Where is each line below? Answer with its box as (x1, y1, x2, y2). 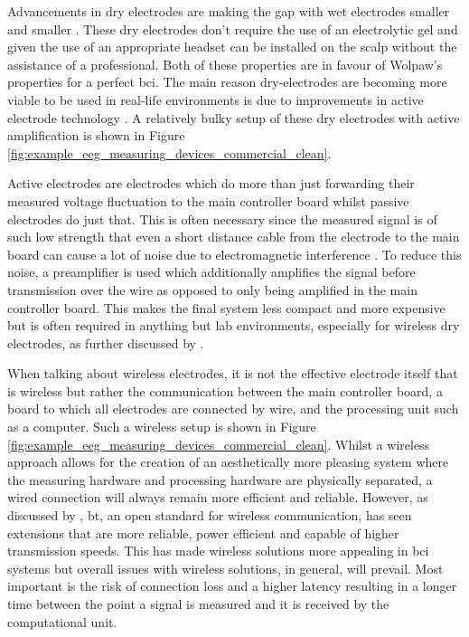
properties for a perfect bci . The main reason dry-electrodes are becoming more (7, 72, 447, 91)
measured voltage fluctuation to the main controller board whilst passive (7, 191, 409, 210)
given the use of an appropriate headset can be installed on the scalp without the (7, 37, 457, 56)
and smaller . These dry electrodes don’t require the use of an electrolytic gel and (7, 19, 458, 38)
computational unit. (7, 612, 117, 631)
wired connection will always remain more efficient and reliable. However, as (7, 488, 428, 507)
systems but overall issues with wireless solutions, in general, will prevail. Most (7, 558, 444, 577)
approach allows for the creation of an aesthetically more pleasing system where (7, 452, 449, 471)
